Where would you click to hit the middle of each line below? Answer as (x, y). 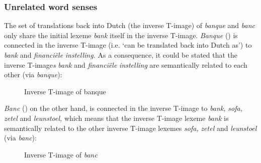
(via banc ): (20, 138)
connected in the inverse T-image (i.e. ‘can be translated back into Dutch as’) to (128, 45)
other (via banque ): (33, 74)
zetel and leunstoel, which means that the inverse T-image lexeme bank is (116, 118)
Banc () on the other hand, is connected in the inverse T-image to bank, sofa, (123, 108)
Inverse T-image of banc (61, 154)
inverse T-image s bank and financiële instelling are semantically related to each (126, 64)
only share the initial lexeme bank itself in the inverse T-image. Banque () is (121, 35)
